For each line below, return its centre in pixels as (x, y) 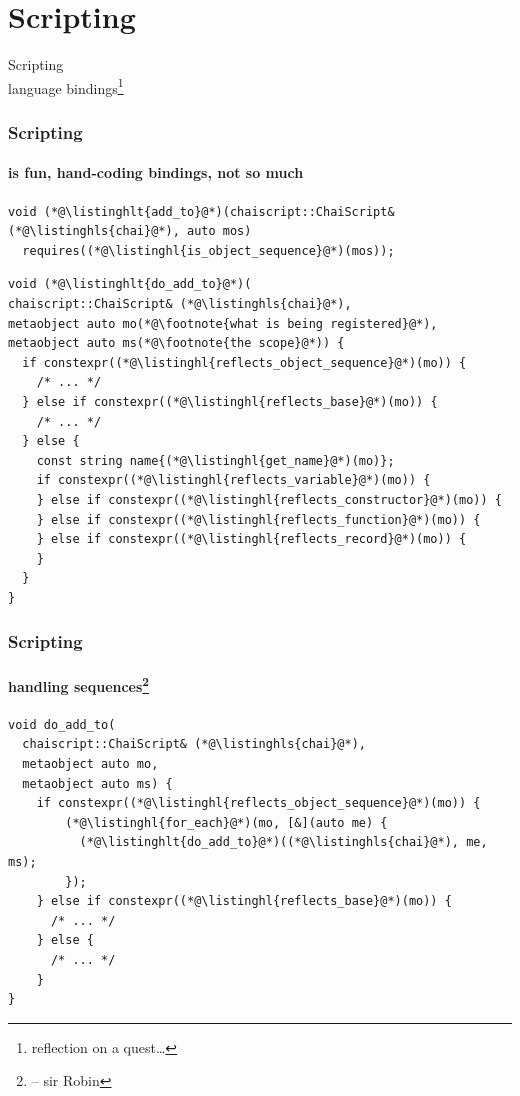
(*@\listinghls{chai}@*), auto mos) (130, 231)
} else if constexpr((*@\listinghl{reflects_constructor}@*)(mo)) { (269, 499)
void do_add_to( (62, 724)
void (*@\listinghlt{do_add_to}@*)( (130, 284)
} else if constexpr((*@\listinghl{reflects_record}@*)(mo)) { (251, 539)
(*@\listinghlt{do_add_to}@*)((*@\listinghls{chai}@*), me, (283, 842)
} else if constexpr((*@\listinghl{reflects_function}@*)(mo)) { (258, 519)
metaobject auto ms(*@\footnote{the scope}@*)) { (176, 343)
